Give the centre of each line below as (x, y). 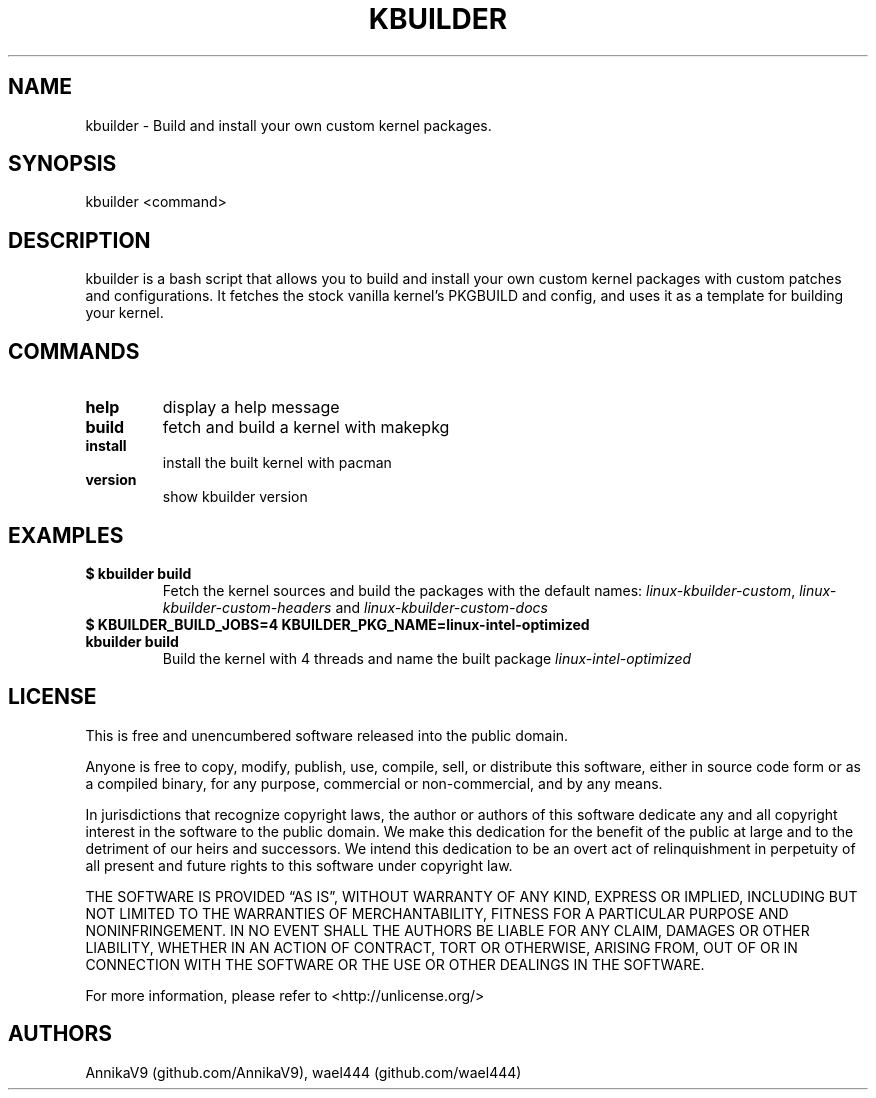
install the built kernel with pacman (277, 463)
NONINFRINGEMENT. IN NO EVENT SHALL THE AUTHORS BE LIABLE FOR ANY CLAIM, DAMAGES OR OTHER (447, 930)
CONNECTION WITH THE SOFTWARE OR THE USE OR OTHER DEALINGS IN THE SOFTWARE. (395, 964)
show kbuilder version (235, 497)
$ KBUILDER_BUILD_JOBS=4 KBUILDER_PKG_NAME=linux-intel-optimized (337, 624)
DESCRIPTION (79, 240)
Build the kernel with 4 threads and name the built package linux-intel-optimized (427, 658)
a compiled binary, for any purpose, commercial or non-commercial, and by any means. (374, 783)
